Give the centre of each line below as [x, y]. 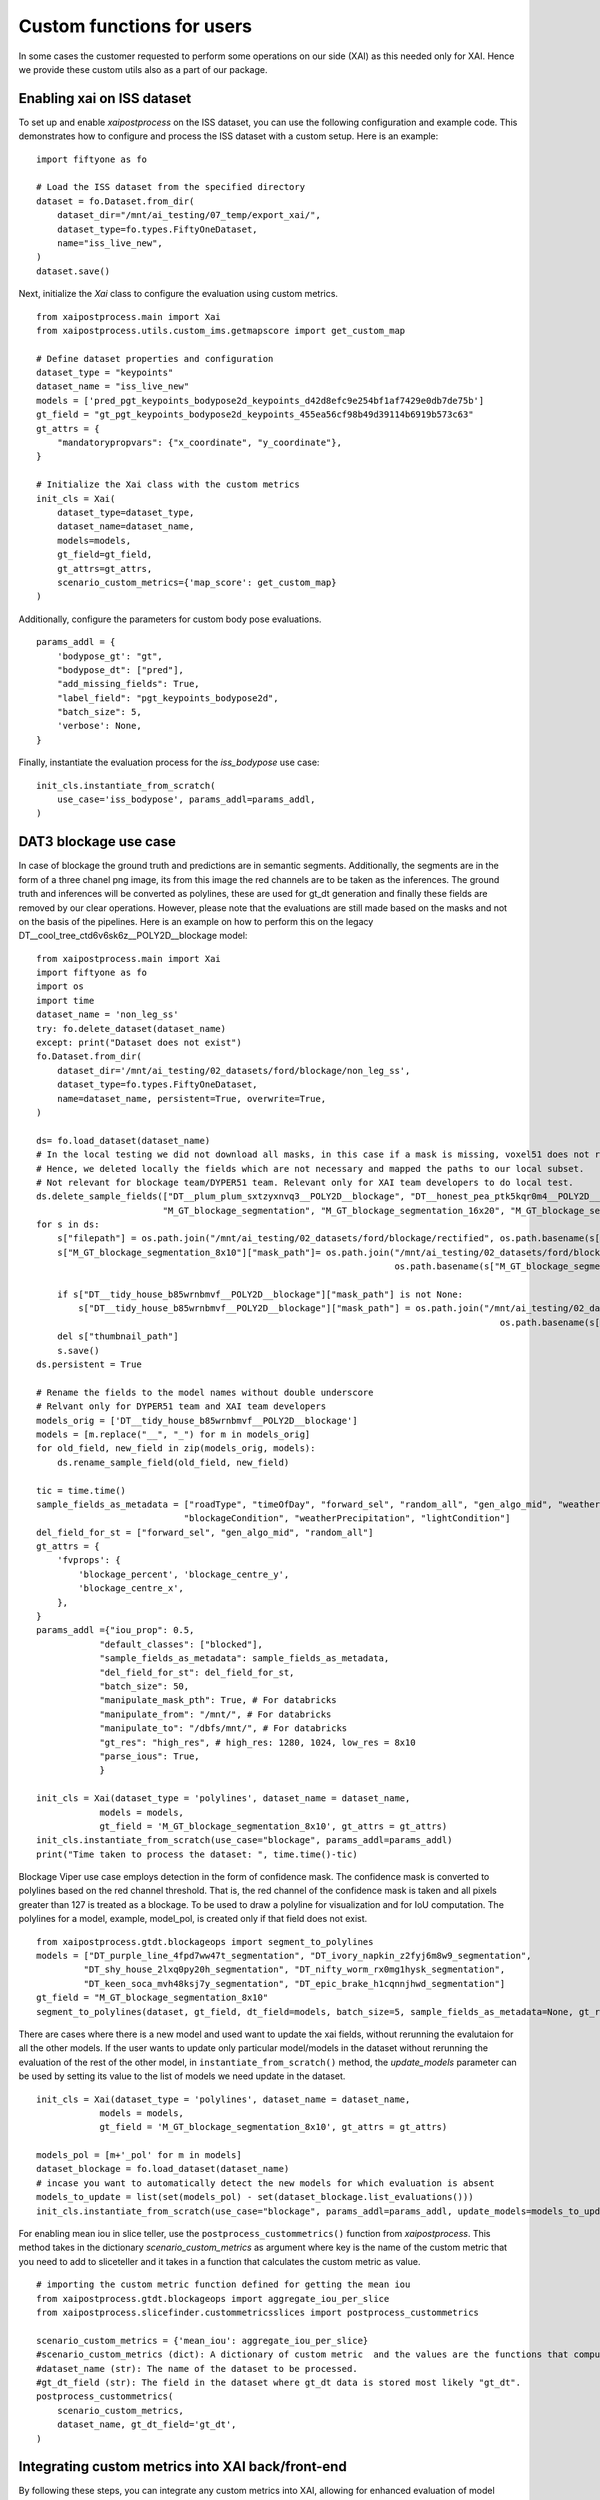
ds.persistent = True [89, 1364]
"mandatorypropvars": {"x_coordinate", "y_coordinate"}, [199, 443]
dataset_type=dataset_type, [125, 512]
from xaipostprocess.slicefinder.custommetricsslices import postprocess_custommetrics [258, 2312]
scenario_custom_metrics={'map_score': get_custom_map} [196, 582]
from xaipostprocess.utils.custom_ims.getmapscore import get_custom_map [221, 330]
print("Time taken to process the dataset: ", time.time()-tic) [197, 1854]
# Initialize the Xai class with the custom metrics [168, 484]
